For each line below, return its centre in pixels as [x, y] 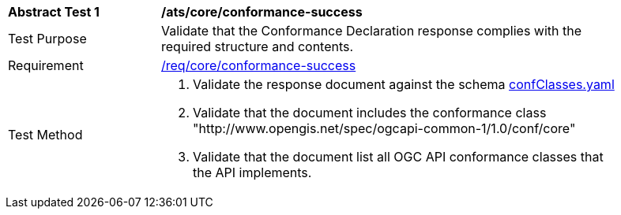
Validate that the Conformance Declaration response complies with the [372, 31]
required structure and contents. [258, 46]
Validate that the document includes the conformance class [370, 113]
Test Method [45, 135]
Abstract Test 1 [54, 12]
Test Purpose [47, 39]
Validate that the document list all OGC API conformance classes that [398, 157]
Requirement [46, 65]
